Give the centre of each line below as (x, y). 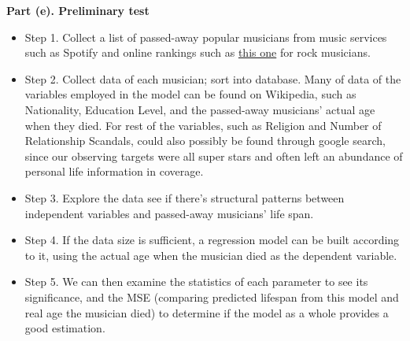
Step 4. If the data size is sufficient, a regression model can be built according (212, 240)
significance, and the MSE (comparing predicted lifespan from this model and (212, 297)
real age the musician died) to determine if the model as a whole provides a (207, 312)
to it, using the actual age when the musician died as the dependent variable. (211, 255)
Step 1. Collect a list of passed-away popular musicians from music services (206, 37)
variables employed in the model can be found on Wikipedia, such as (190, 94)
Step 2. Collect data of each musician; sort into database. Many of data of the (213, 78)
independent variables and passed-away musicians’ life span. (169, 213)
